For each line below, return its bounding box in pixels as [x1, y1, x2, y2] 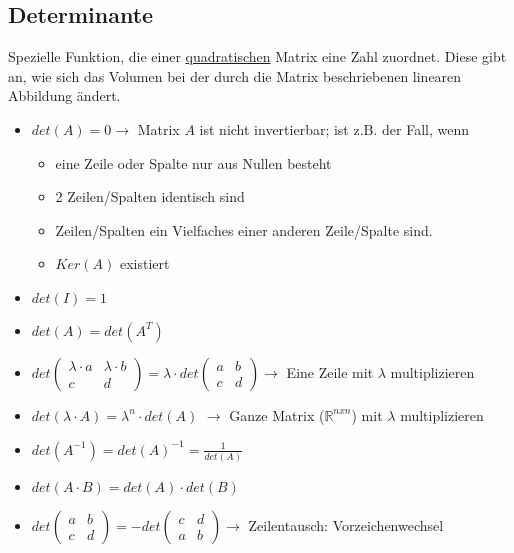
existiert [119, 253, 170, 274]
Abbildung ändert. [8, 85, 121, 106]
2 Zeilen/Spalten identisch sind [55, 186, 245, 207]
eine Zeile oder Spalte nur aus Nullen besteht [55, 152, 332, 173]
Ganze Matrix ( [229, 404, 325, 425]
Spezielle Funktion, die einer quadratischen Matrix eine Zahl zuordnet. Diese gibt [8, 46, 507, 67]
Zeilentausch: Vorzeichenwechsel [248, 514, 444, 535]
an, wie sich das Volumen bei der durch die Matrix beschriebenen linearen [8, 65, 462, 86]
